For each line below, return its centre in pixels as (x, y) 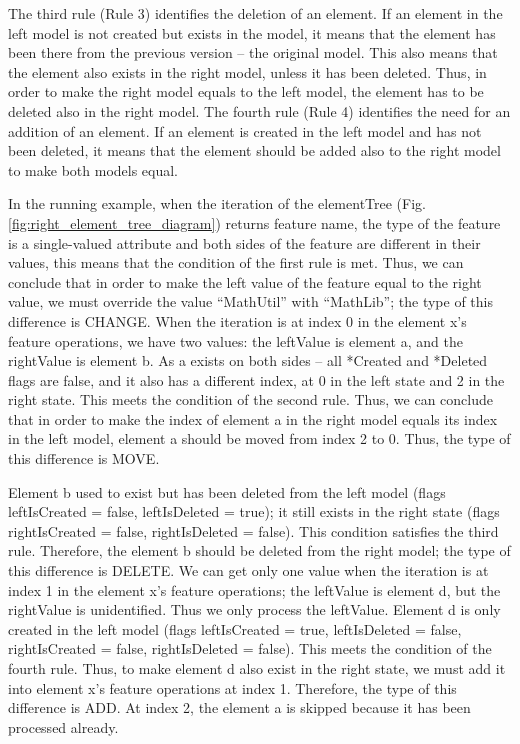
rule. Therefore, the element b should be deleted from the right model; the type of (259, 550)
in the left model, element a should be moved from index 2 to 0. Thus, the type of (259, 438)
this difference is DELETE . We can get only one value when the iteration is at (248, 570)
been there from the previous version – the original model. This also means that (253, 52)
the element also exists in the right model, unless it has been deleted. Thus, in (247, 71)
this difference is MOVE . (84, 458)
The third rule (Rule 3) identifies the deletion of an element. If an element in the (255, 13)
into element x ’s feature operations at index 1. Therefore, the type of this (232, 687)
